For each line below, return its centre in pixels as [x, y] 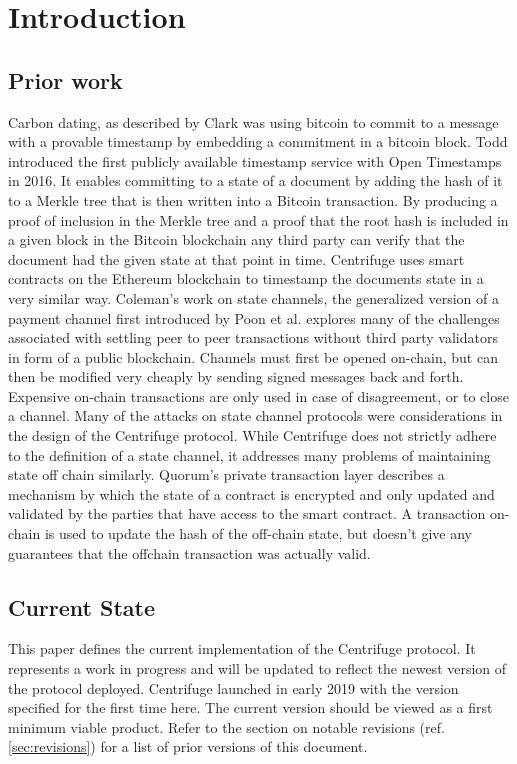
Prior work [65, 79]
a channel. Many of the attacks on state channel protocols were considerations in [255, 415]
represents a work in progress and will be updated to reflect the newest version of [257, 668]
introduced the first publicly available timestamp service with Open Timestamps [255, 160]
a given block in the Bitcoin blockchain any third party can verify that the [236, 239]
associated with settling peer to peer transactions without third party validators [253, 337]
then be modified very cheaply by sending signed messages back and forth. [236, 376]
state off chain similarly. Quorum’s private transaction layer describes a [226, 474]
